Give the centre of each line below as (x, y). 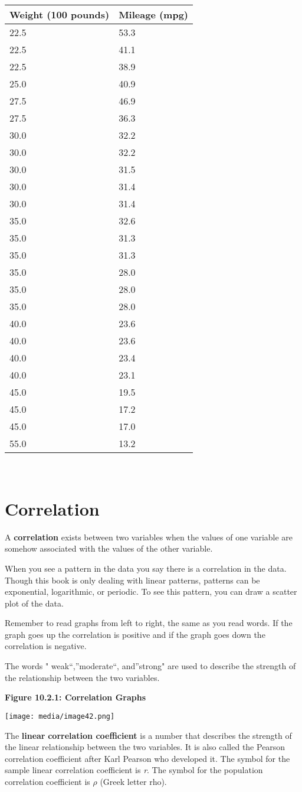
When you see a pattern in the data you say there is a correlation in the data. (146, 568)
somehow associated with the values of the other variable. (109, 548)
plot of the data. (34, 603)
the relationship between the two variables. (82, 677)
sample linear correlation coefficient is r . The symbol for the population (134, 770)
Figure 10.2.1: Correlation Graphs (75, 697)
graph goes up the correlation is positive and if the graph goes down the (135, 634)
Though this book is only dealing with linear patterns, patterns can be (132, 580)
